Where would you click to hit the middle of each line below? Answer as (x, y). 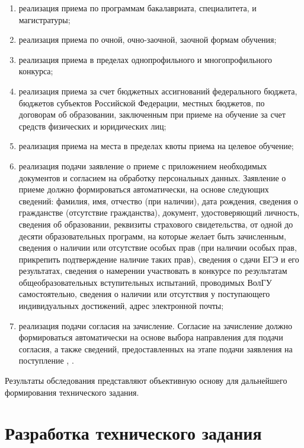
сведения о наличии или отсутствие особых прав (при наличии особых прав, (158, 247)
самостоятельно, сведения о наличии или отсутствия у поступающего (144, 294)
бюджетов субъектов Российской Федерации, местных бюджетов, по (142, 102)
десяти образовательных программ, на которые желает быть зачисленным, (152, 236)
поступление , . (46, 360)
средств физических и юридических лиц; (92, 126)
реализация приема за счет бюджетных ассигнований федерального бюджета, (158, 91)
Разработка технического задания (133, 433)
